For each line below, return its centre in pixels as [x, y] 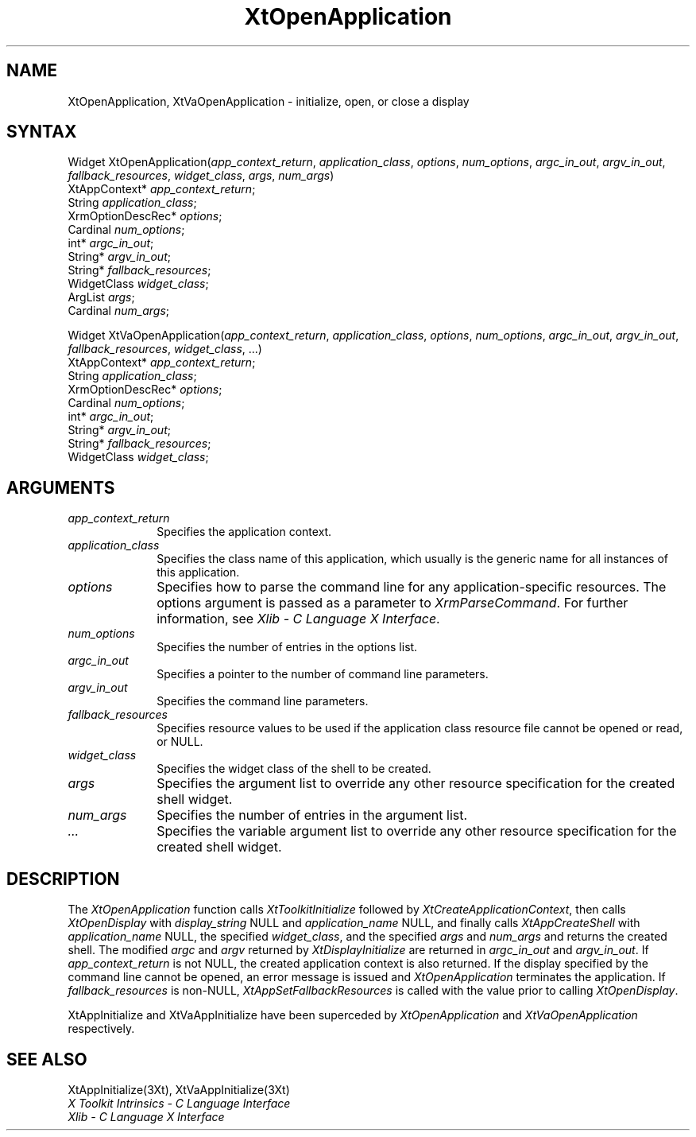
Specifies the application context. [244, 532]
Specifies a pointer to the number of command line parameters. [323, 674]
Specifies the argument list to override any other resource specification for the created [416, 784]
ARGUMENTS [61, 487]
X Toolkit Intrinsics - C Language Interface [179, 1103]
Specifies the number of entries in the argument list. [312, 815]
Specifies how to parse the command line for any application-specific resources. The [412, 587]
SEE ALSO [47, 1059]
